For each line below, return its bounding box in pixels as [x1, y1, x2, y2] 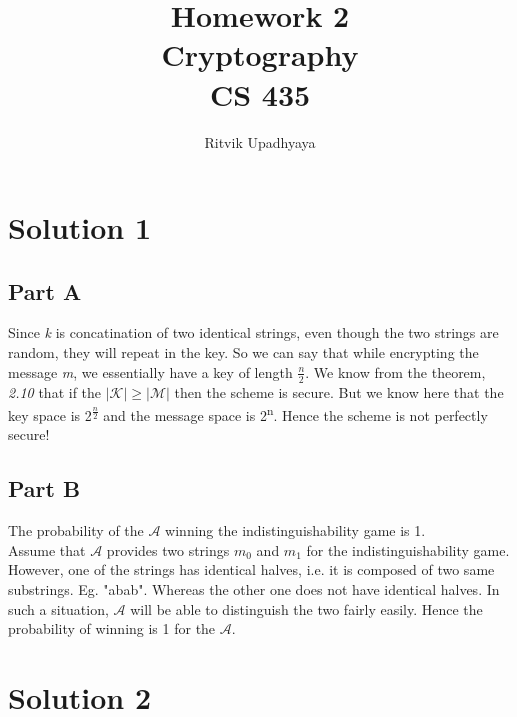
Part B [8, 473, 81, 504]
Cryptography [161, 34, 359, 75]
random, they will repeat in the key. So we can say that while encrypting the [8, 342, 479, 363]
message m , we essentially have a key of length [8, 361, 293, 382]
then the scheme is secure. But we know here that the [174, 381, 504, 402]
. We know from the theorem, [305, 361, 486, 382]
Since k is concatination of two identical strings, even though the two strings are [8, 322, 499, 343]
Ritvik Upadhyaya [204, 131, 316, 152]
